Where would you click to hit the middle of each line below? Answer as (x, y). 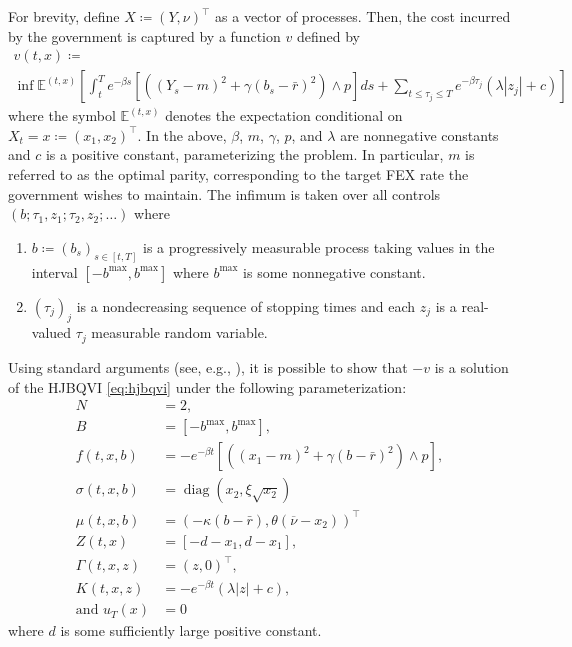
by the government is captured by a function (144, 35)
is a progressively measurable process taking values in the (318, 246)
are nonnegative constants (419, 134)
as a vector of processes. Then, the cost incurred (363, 16)
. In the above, (182, 134)
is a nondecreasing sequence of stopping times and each (246, 305)
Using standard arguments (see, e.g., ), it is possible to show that (208, 366)
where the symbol (62, 115)
